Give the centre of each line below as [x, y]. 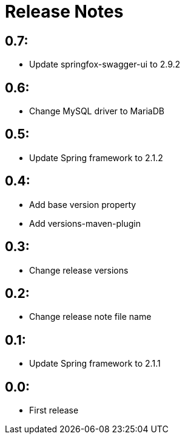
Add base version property [83, 204]
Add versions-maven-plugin [85, 223]
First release [54, 410]
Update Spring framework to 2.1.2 [96, 157]
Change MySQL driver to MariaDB [97, 111]
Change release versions [79, 270]
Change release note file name [90, 317]
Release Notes [64, 12]
